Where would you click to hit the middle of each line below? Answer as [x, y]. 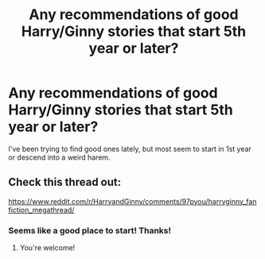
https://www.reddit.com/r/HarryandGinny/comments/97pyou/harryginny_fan [132, 201]
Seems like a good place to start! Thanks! [90, 230]
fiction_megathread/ [41, 210]
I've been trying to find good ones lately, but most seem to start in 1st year [130, 149]
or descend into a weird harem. [59, 157]
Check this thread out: [65, 182]
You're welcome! [47, 248]
